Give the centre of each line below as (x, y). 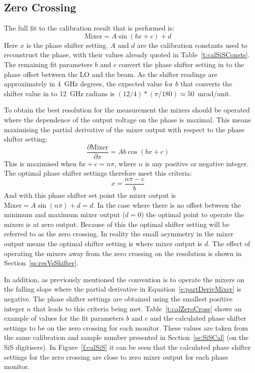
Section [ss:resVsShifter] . (41, 263)
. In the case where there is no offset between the (167, 205)
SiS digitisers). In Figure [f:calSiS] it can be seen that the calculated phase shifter (127, 347)
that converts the (206, 84)
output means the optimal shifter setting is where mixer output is (103, 243)
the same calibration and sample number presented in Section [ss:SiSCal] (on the (126, 337)
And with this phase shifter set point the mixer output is (90, 195)
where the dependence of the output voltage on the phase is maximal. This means (127, 119)
